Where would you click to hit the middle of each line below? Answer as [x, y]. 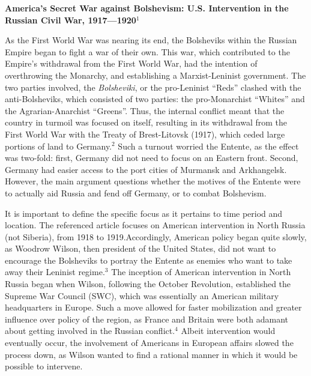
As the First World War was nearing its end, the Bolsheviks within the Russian [151, 40]
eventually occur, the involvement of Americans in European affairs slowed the [149, 343]
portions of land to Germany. [59, 146]
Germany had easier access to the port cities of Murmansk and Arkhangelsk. [146, 169]
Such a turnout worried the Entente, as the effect [208, 146]
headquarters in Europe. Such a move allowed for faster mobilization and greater [153, 307]
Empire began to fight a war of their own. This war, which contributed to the [147, 51]
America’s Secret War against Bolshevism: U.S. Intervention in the [147, 8]
